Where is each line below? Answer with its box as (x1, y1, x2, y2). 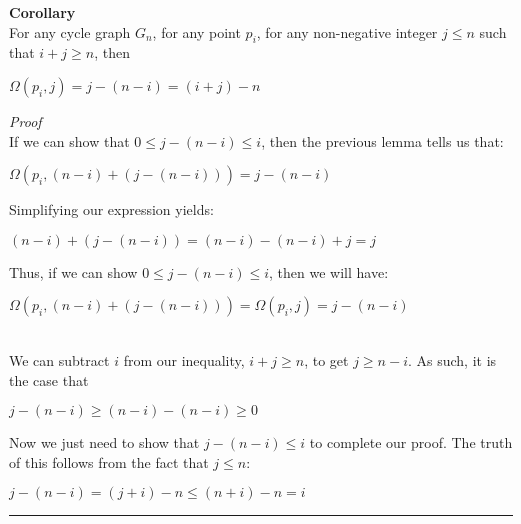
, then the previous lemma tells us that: (261, 130, 504, 151)
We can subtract (9, 349, 110, 370)
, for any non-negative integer (256, 21, 438, 42)
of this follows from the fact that (9, 451, 209, 472)
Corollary (9, 2, 76, 22)
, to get (304, 349, 349, 370)
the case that (9, 369, 89, 390)
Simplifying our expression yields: (9, 199, 214, 220)
